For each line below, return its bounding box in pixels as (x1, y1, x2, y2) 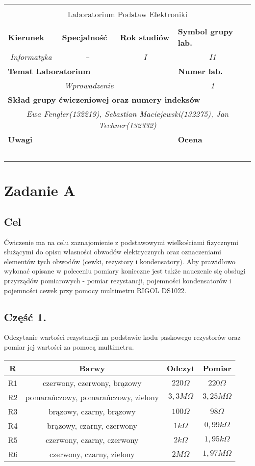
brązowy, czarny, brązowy (48, 405, 136, 417)
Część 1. (4, 309, 47, 324)
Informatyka (10, 51, 52, 62)
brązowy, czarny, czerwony (47, 419, 137, 431)
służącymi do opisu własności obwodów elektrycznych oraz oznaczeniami (4, 247, 221, 257)
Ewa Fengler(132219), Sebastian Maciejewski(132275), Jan (26, 108, 229, 119)
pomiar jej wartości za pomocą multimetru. (4, 341, 134, 352)
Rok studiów (120, 31, 170, 43)
